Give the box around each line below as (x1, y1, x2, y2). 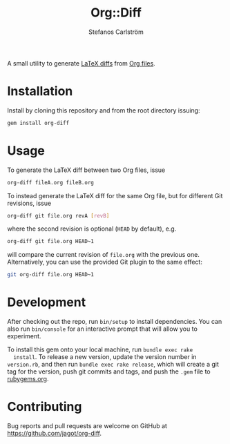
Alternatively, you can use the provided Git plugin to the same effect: (7, 258, 202, 267)
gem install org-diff (7, 119, 70, 126)
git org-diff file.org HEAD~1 (7, 271, 95, 278)
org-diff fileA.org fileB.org (7, 179, 95, 186)
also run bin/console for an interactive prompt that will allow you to (7, 325, 198, 333)
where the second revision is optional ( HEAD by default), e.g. (7, 224, 177, 233)
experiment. (7, 332, 41, 340)
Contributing (7, 399, 82, 415)
